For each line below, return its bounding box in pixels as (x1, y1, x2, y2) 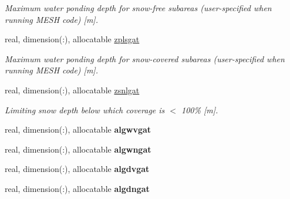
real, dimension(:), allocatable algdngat (5, 182, 150, 194)
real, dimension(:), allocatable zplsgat (5, 33, 140, 45)
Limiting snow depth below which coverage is (5, 103, 165, 116)
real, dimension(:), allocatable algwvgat (5, 123, 151, 136)
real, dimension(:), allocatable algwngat (5, 143, 151, 155)
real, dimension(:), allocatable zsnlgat (5, 83, 140, 96)
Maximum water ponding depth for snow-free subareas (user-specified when (5, 2, 272, 14)
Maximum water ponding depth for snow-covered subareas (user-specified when (5, 52, 285, 65)
